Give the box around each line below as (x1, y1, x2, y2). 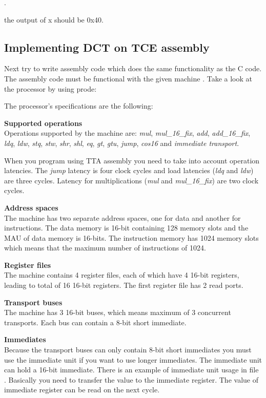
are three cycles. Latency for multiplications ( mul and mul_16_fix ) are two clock (4, 175, 259, 185)
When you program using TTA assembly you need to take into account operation (4, 155, 260, 165)
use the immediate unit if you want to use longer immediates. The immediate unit (4, 354, 262, 365)
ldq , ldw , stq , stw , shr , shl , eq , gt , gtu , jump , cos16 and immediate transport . (4, 137, 239, 148)
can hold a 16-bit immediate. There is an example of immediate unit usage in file (4, 364, 259, 375)
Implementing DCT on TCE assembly (4, 39, 210, 55)
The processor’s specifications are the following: (4, 100, 153, 111)
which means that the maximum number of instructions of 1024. (4, 242, 206, 253)
